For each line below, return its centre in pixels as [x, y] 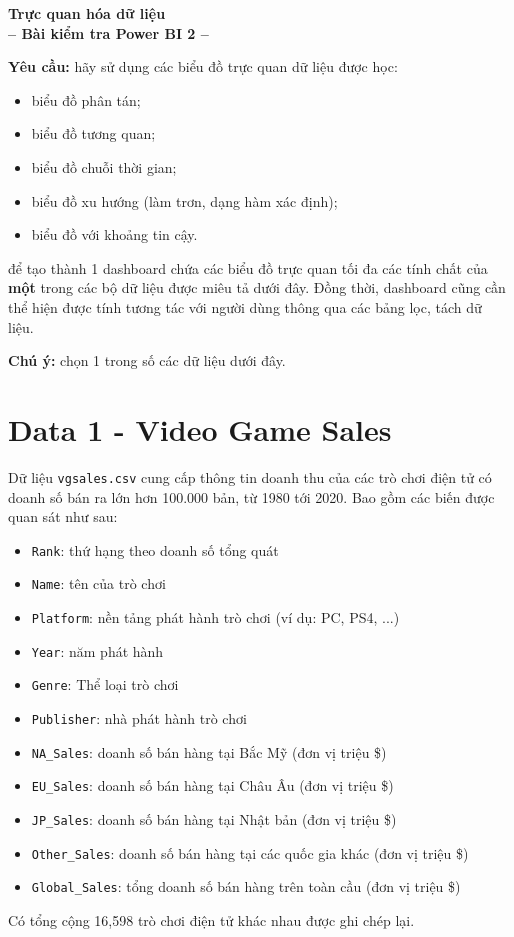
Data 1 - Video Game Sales [200, 428]
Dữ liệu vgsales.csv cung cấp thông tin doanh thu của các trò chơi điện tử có [250, 476]
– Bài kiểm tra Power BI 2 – [108, 32]
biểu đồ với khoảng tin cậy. [114, 234]
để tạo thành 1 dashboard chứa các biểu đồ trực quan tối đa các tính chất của [248, 267]
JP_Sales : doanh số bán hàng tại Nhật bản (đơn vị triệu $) [214, 818]
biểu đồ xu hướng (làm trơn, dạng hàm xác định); [184, 200]
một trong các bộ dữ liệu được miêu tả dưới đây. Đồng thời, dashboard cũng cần [257, 287]
